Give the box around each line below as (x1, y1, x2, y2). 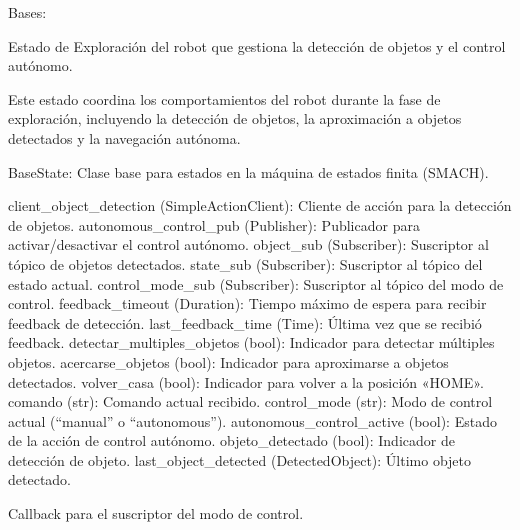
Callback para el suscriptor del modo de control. (8, 503, 304, 524)
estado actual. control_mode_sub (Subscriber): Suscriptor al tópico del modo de (8, 273, 504, 294)
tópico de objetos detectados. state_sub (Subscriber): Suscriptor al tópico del (8, 253, 483, 274)
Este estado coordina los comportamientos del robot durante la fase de (8, 88, 441, 109)
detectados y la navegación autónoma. (8, 127, 241, 148)
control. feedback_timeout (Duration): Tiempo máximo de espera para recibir (8, 293, 487, 314)
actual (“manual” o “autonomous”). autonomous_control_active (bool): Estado (8, 410, 497, 431)
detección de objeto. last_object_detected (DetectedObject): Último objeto (8, 449, 472, 470)
